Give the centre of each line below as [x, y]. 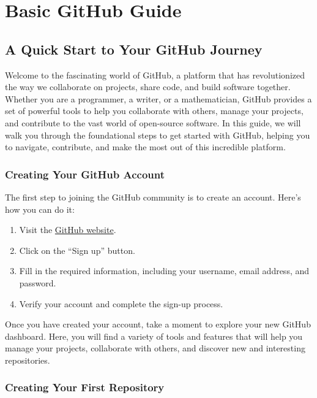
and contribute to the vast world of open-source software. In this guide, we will [153, 122]
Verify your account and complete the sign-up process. [121, 303]
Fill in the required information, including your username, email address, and [164, 271]
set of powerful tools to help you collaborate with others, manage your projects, [154, 111]
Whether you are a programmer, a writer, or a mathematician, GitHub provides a [158, 98]
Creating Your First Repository [85, 387]
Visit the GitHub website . [68, 230]
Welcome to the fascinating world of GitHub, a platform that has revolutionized [155, 75]
